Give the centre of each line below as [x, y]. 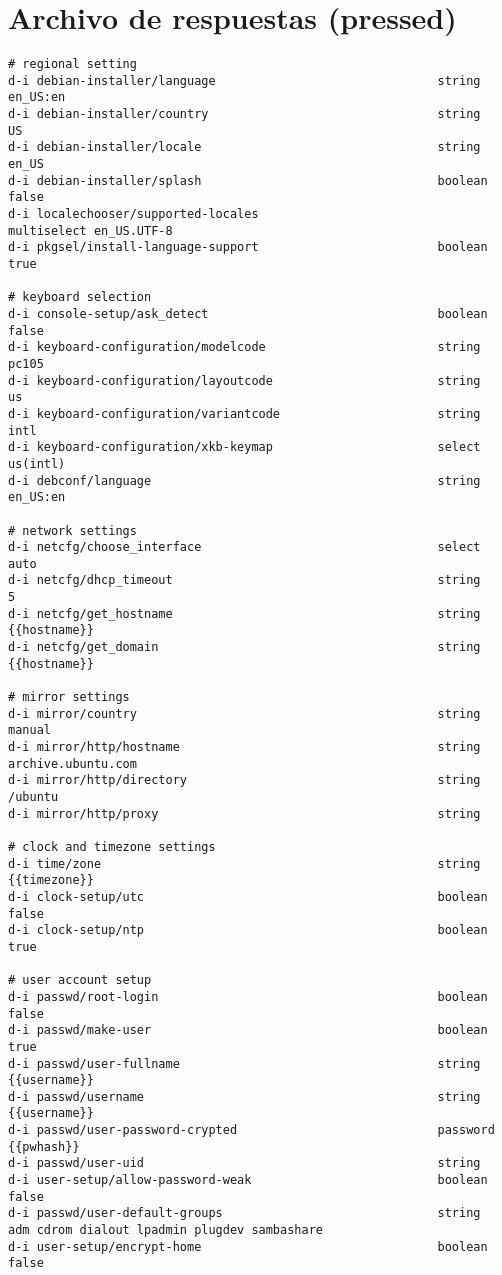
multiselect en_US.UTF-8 [90, 230]
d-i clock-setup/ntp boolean [248, 930]
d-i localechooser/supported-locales [133, 214]
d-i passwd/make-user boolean [248, 1030]
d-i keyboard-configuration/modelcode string [244, 347]
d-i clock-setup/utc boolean [248, 896]
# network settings [72, 530]
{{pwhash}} [44, 1146]
